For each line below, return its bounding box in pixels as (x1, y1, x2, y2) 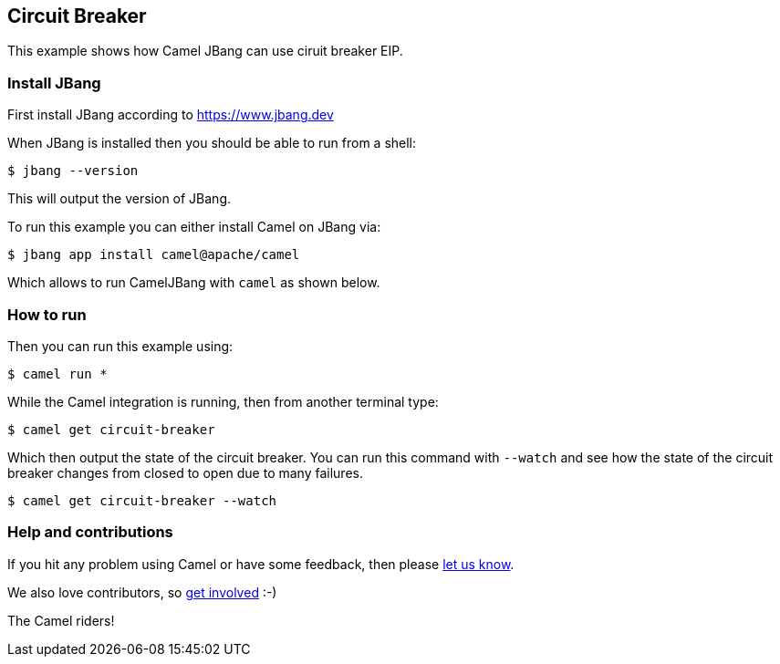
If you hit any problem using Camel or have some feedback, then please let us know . (7, 555, 515, 572)
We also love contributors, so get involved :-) (7, 584, 277, 600)
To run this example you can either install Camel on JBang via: (7, 219, 381, 235)
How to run (7, 305, 87, 324)
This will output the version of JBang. (7, 191, 232, 207)
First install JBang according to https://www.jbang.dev (7, 107, 334, 123)
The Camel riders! (7, 612, 115, 628)
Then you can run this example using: (7, 337, 234, 354)
